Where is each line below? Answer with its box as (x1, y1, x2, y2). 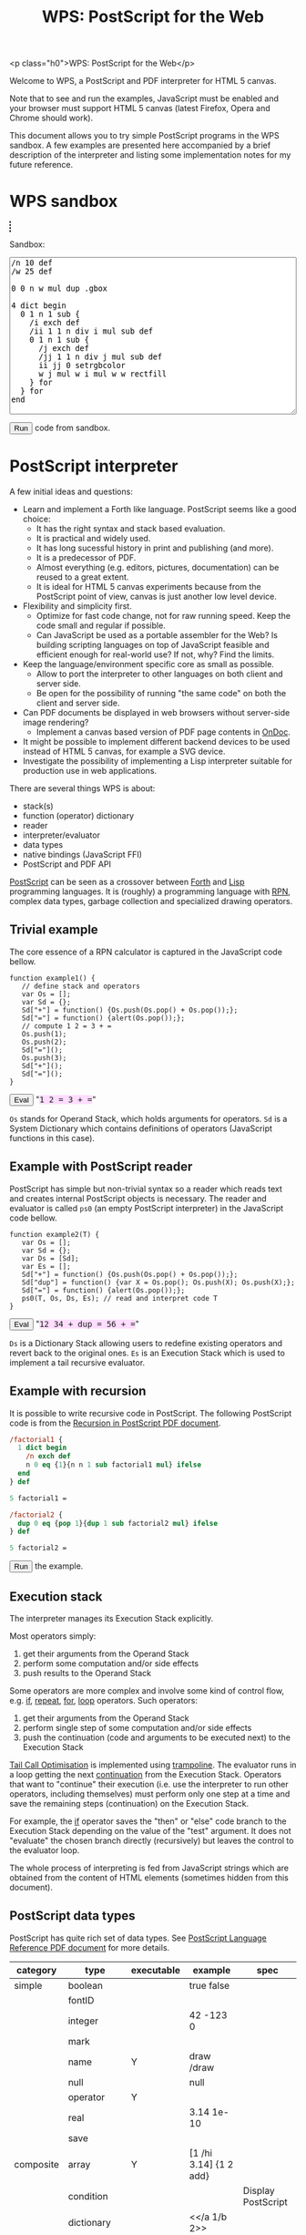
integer (67, 2014, 98, 2027)
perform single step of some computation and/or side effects (22, 1722, 252, 1733)
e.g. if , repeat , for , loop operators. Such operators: (9, 1694, 199, 1705)
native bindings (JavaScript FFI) (22, 850, 143, 860)
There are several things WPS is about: (9, 783, 156, 794)
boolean (67, 1979, 103, 1992)
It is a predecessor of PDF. (36, 552, 137, 563)
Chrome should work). (9, 112, 94, 124)
